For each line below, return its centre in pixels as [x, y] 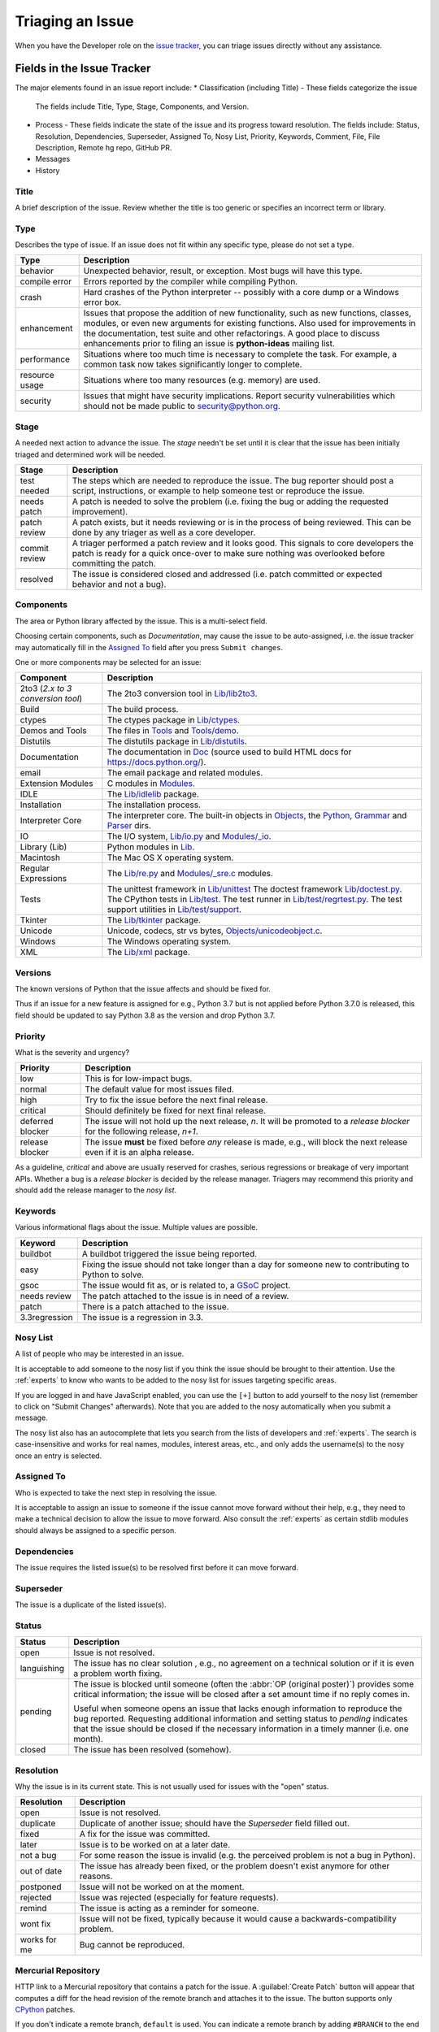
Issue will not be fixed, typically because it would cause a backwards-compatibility [238, 1919]
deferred [37, 1122]
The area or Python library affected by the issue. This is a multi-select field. [141, 621]
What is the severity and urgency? [72, 1052]
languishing [42, 1669]
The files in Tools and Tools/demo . [173, 731]
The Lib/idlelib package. [153, 794]
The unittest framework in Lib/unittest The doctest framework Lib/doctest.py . [254, 889]
